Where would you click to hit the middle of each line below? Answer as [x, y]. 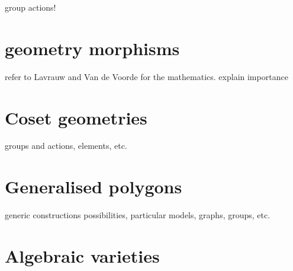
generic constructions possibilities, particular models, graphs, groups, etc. [138, 215]
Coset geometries [76, 117]
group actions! [30, 7]
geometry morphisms [92, 48]
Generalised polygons [94, 186]
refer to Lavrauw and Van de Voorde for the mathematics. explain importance [146, 76]
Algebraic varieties [82, 255]
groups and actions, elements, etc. [66, 146]
